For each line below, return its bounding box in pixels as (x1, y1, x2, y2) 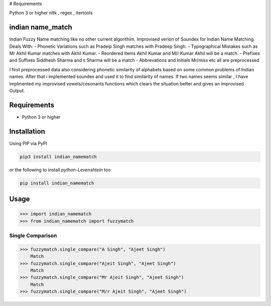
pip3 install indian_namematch (20, 154, 97, 159)
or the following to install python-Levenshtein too (9, 166, 111, 173)
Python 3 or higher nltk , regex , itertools (9, 10, 93, 16)
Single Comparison (9, 232, 57, 239)
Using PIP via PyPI (9, 140, 48, 146)
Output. (9, 88, 25, 94)
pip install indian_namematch (20, 180, 94, 186)
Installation (9, 127, 45, 136)
